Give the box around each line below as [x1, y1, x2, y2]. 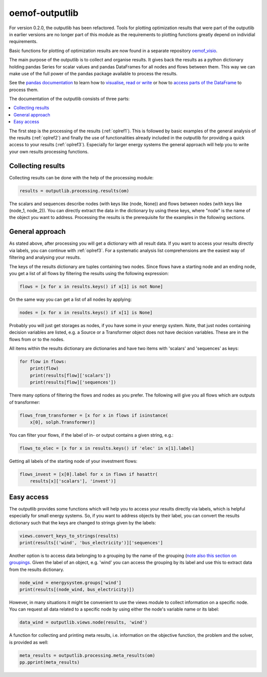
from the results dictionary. [9, 566, 64, 572]
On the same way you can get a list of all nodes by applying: [9, 296, 132, 302]
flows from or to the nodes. [9, 336, 65, 342]
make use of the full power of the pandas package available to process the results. [9, 70, 178, 76]
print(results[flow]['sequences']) [30, 380, 116, 385]
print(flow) [30, 366, 59, 371]
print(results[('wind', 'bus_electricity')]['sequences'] [19, 540, 163, 545]
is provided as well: [9, 639, 49, 645]
